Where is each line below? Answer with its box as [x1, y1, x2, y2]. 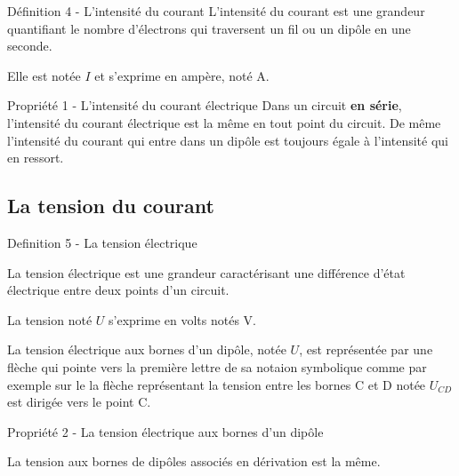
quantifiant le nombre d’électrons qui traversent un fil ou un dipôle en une [7, 19, 411, 37]
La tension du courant [7, 192, 214, 219]
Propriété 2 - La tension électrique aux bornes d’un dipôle [7, 422, 324, 440]
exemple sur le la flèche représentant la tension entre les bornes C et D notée [7, 375, 426, 393]
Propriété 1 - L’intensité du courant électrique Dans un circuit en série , [7, 96, 402, 115]
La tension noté [7, 310, 93, 329]
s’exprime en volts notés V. [109, 310, 256, 329]
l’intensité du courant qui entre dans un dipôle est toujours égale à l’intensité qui [7, 131, 448, 149]
